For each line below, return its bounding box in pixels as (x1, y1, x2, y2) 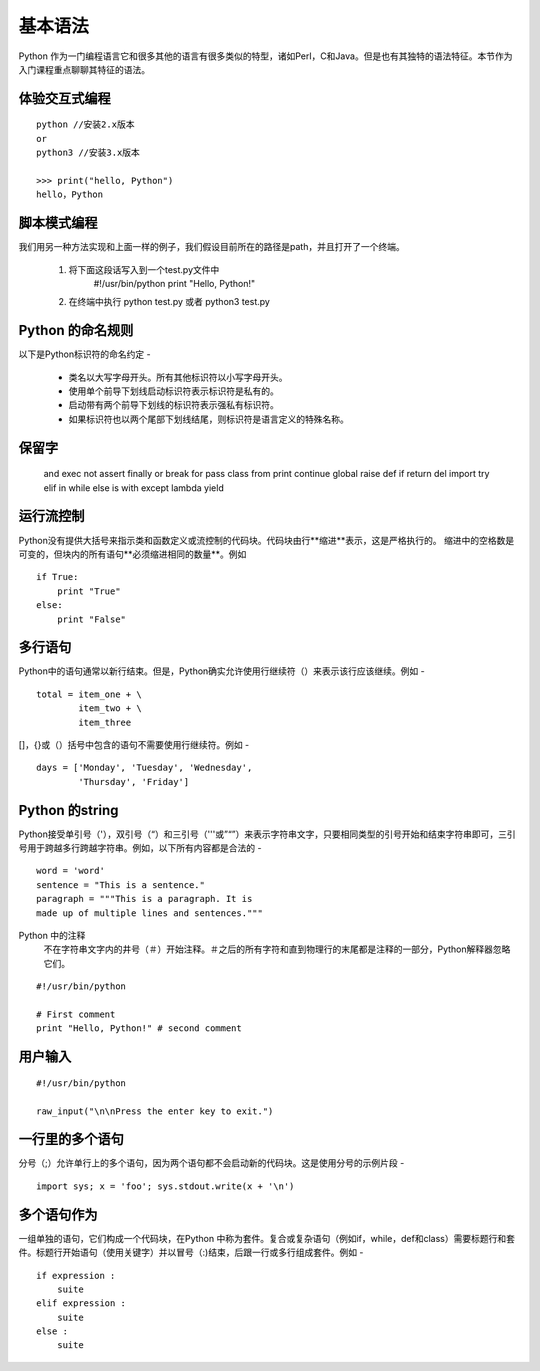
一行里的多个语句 (18, 1131, 124, 1148)
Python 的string (18, 801, 119, 819)
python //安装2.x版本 (36, 119, 135, 130)
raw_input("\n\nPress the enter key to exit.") (36, 1105, 274, 1117)
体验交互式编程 (18, 90, 111, 107)
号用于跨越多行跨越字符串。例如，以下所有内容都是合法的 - (18, 842, 262, 854)
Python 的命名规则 (18, 322, 134, 339)
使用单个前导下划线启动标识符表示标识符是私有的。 (68, 385, 279, 397)
